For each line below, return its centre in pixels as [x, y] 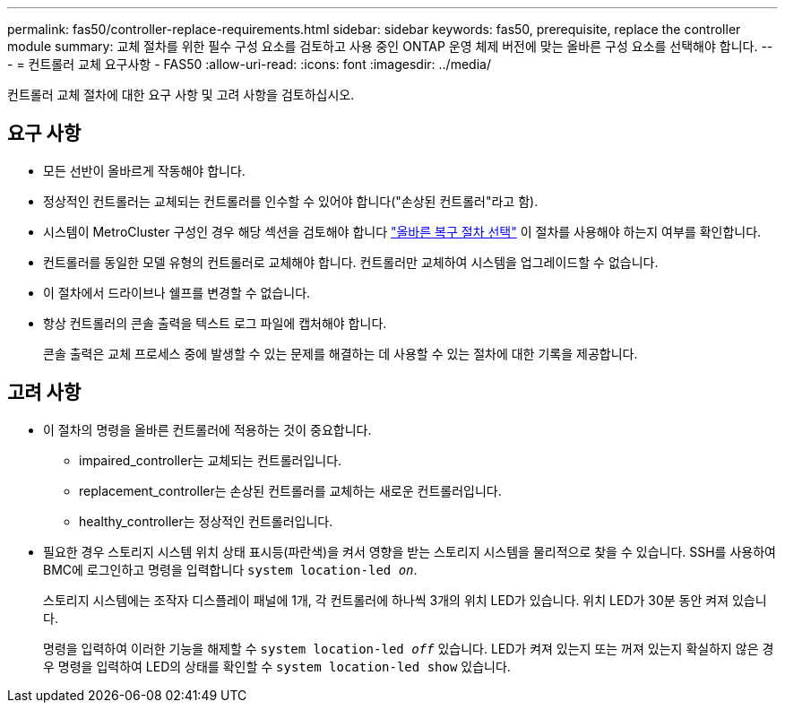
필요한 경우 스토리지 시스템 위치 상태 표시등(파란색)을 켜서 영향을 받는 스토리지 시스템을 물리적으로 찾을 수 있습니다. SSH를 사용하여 [410, 551]
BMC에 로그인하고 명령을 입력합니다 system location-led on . [230, 569]
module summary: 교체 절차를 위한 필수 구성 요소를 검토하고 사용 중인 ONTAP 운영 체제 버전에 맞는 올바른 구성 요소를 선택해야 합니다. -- [390, 46]
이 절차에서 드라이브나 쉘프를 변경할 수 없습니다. [177, 292]
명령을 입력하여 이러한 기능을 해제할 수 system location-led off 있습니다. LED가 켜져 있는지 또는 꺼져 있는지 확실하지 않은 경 [409, 648]
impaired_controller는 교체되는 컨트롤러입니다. [211, 460]
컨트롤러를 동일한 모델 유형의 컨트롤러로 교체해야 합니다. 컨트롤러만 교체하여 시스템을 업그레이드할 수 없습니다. [351, 262]
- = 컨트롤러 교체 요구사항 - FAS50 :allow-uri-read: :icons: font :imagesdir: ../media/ [249, 64]
